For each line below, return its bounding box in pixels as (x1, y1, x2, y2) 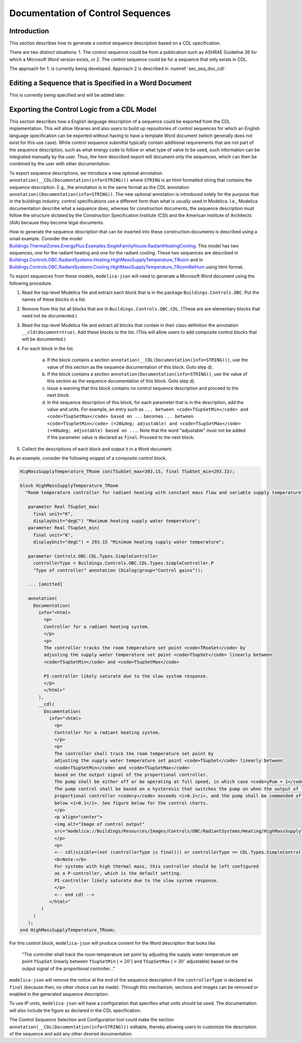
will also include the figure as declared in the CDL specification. (9, 1007, 141, 1013)
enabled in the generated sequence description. (9, 991, 109, 997)
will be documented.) (22, 336, 66, 342)
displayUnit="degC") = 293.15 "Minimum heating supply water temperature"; (33, 539, 224, 545)
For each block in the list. (22, 345, 74, 351)
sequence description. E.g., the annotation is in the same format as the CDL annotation (9, 184, 190, 190)
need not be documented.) (22, 313, 78, 319)
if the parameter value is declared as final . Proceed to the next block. (47, 434, 195, 440)
